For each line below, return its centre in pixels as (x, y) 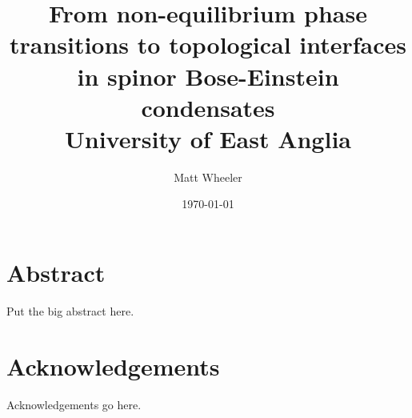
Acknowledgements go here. (74, 404)
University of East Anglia (208, 138)
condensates (208, 107)
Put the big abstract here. (70, 311)
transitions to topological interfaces (208, 44)
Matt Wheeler (208, 177)
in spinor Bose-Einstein (208, 76)
